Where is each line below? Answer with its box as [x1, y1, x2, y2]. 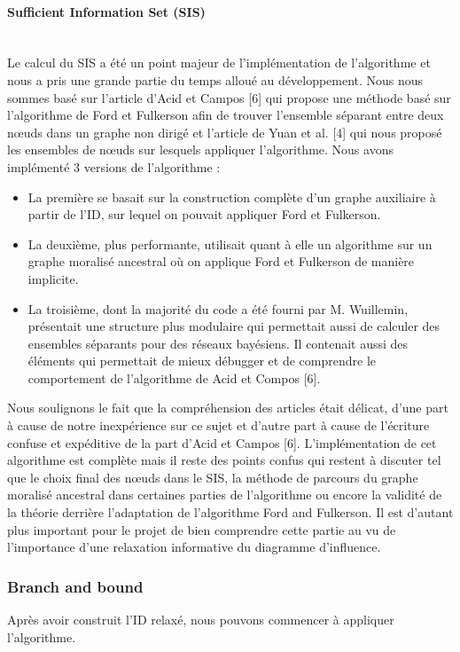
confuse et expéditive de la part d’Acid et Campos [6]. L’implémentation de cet [7, 433, 437, 452]
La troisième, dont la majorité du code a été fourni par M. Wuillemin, [27, 299, 409, 318]
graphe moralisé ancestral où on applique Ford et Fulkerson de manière [27, 252, 415, 271]
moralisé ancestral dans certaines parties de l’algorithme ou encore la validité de [7, 485, 442, 504]
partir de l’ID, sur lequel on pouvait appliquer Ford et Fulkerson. [27, 205, 381, 224]
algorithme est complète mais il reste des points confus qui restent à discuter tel [7, 451, 441, 469]
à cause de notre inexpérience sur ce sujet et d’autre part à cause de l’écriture [7, 416, 430, 435]
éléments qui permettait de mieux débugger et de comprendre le [27, 351, 376, 370]
